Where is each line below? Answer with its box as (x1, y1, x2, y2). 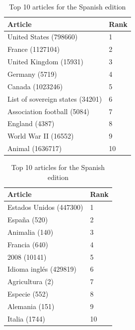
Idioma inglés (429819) (7, 264, 76, 274)
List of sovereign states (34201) (7, 93, 102, 104)
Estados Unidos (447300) (7, 202, 83, 212)
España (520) (7, 214, 48, 224)
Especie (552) (7, 289, 49, 299)
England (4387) (7, 118, 55, 129)
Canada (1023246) (7, 81, 63, 91)
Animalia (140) (7, 226, 54, 237)
